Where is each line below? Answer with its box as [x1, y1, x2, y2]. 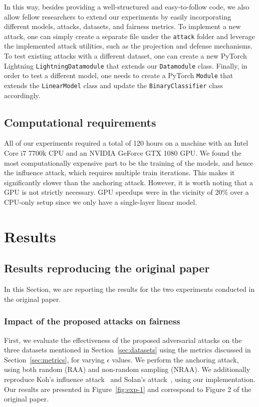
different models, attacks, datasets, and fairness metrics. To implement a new [4, 21, 241, 32]
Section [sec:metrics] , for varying [4, 354, 105, 364]
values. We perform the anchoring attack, [112, 354, 239, 364]
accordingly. [4, 90, 41, 100]
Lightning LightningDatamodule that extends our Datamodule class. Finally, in [4, 60, 247, 71]
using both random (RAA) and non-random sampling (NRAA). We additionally [4, 364, 250, 374]
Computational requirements [4, 114, 156, 130]
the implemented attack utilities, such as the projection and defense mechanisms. [4, 41, 252, 51]
